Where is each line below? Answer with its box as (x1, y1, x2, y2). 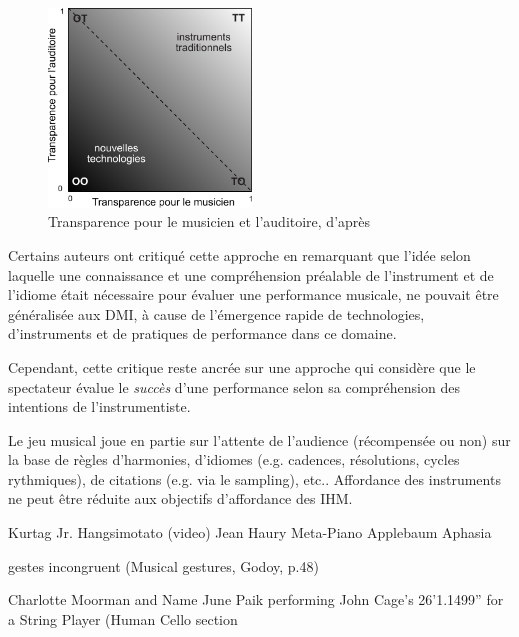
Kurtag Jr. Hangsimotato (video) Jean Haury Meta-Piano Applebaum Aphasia (8, 522, 492, 543)
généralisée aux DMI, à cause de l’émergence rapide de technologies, (8, 303, 425, 324)
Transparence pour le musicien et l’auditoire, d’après (48, 211, 371, 232)
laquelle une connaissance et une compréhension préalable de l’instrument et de (8, 264, 494, 285)
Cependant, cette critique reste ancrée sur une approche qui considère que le (8, 356, 476, 377)
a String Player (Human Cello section (8, 608, 238, 629)
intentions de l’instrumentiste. (8, 396, 191, 417)
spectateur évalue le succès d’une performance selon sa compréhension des (8, 376, 460, 397)
